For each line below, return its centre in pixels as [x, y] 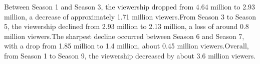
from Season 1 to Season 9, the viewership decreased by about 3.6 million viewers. [130, 55]
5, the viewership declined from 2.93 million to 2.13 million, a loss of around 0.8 [126, 26]
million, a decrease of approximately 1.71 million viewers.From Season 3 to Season [130, 16]
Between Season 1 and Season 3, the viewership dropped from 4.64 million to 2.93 [130, 6]
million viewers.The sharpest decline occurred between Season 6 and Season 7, [124, 36]
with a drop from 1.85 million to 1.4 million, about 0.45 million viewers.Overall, [126, 46]
